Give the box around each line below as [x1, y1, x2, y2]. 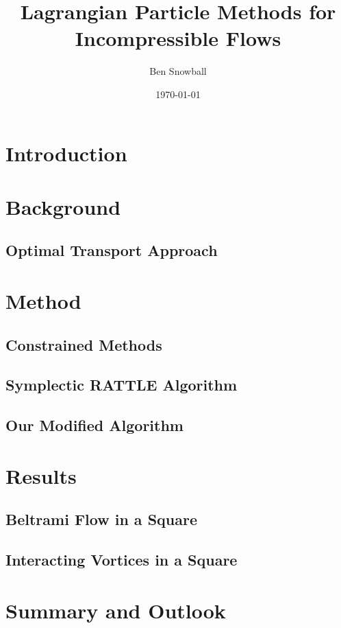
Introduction [5, 139, 127, 167]
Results [5, 461, 77, 489]
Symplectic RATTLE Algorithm [5, 374, 238, 395]
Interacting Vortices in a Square [5, 549, 238, 570]
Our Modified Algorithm [5, 415, 184, 436]
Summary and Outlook [5, 596, 226, 624]
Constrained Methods [5, 334, 162, 355]
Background [5, 192, 121, 220]
